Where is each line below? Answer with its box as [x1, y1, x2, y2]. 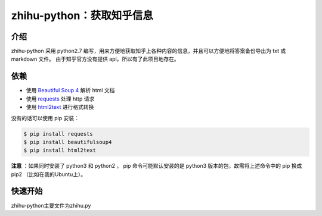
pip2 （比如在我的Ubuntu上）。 [11, 170, 86, 178]
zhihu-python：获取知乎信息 [11, 9, 153, 22]
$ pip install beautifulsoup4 [23, 139, 112, 145]
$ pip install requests [23, 130, 94, 137]
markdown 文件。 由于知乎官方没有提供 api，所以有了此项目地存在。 [11, 55, 180, 62]
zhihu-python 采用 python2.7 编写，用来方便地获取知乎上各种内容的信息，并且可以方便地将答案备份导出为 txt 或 [11, 48, 286, 55]
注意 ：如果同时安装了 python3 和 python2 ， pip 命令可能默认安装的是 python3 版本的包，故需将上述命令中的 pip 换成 [11, 162, 302, 170]
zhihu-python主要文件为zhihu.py [11, 202, 91, 209]
